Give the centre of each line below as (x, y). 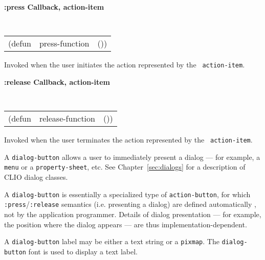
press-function (64, 43)
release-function (67, 119)
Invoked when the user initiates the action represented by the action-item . (125, 65)
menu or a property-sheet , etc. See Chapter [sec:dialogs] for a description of (125, 167)
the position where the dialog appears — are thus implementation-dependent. (126, 224)
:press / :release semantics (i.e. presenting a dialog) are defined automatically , (130, 204)
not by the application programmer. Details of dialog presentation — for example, (133, 214)
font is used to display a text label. (83, 251)
